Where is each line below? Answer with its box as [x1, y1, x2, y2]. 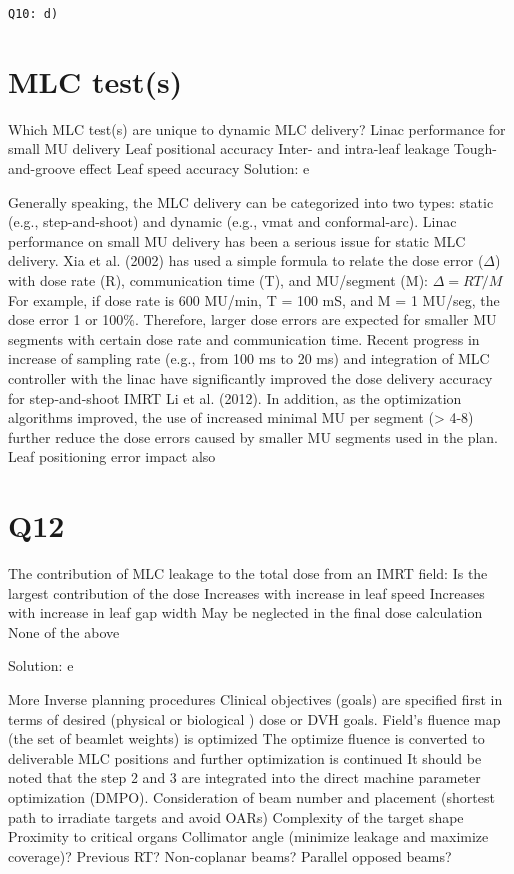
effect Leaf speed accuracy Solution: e [79, 157, 310, 178]
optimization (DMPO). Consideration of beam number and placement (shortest [8, 786, 495, 807]
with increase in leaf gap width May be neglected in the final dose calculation [8, 602, 483, 623]
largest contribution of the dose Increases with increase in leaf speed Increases [8, 582, 485, 603]
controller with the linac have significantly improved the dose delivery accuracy [8, 367, 493, 388]
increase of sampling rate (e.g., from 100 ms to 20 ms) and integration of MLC [8, 348, 490, 369]
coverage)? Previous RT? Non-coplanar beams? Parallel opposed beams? [8, 845, 452, 866]
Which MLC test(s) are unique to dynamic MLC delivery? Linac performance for [8, 118, 506, 139]
